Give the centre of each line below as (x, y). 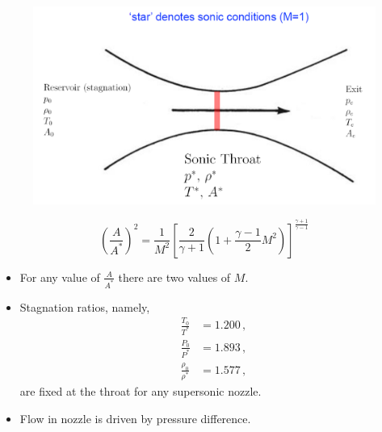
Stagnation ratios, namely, (85, 306)
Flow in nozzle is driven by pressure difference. (135, 418)
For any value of (60, 277)
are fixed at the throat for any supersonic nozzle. (141, 390)
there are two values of (174, 277)
